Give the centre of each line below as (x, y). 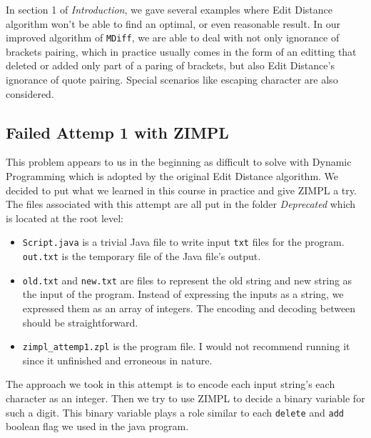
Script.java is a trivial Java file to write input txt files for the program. (183, 242)
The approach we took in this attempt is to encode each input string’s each (171, 384)
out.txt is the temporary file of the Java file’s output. (142, 256)
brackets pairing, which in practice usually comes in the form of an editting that (181, 51)
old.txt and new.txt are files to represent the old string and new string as (187, 280)
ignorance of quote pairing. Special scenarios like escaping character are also (172, 80)
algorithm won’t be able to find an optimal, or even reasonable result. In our (173, 23)
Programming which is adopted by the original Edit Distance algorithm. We (172, 176)
